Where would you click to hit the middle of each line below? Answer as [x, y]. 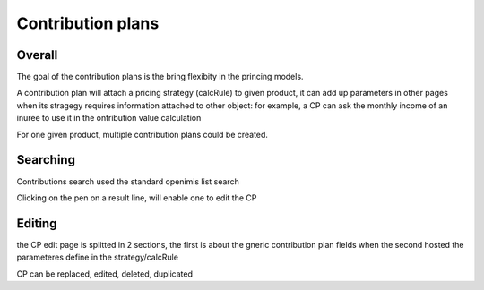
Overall [37, 55]
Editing [37, 223]
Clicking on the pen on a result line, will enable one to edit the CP [137, 198]
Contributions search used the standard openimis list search [128, 181]
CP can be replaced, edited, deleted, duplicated [104, 274]
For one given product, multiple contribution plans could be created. [143, 134]
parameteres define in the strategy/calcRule [98, 257]
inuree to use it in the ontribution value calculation [109, 118]
